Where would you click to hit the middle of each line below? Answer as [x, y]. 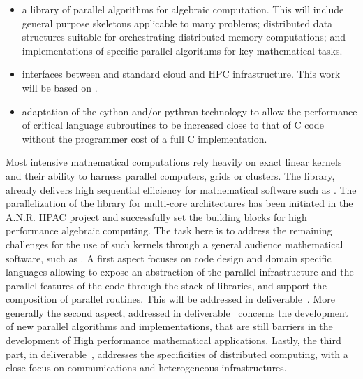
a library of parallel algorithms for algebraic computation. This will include [183, 9]
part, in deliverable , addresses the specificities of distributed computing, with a [177, 353]
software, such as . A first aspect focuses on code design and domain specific [169, 258]
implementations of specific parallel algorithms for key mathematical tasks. [182, 50]
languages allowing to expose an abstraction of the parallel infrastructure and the [180, 272]
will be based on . [60, 87]
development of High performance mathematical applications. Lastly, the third [173, 340]
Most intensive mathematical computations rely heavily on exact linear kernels [174, 162]
